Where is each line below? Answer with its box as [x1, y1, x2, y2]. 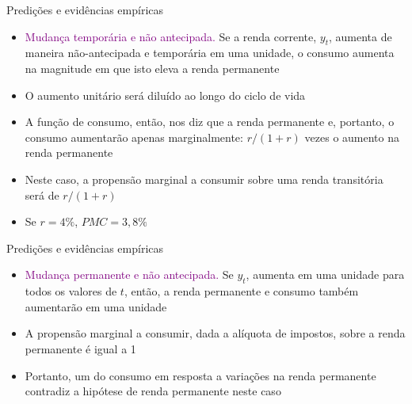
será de [25, 186, 59, 203]
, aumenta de [328, 28, 392, 44]
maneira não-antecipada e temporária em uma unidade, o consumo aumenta [25, 44, 395, 61]
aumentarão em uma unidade [25, 298, 167, 314]
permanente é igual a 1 [25, 340, 136, 356]
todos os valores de [25, 283, 117, 299]
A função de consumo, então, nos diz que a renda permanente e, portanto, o [25, 113, 395, 130]
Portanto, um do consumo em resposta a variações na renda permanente [25, 367, 376, 383]
